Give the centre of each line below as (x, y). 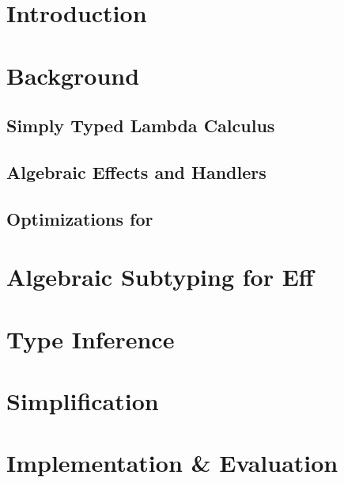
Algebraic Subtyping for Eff (160, 277)
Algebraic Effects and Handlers (136, 171)
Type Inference (91, 338)
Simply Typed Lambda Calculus (141, 126)
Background (73, 75)
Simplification (83, 401)
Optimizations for (80, 218)
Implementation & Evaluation (172, 463)
